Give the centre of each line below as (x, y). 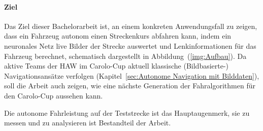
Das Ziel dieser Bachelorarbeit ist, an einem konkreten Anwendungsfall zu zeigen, (131, 26)
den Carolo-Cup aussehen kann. (54, 95)
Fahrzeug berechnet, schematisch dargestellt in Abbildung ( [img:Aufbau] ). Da (125, 56)
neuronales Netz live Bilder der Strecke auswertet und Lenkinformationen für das (130, 45)
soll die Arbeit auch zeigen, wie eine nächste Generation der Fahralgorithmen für (130, 86)
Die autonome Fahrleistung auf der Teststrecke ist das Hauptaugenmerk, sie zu (127, 112)
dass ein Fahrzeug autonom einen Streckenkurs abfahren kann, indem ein (118, 36)
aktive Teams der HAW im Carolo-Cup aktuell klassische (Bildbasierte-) (117, 66)
